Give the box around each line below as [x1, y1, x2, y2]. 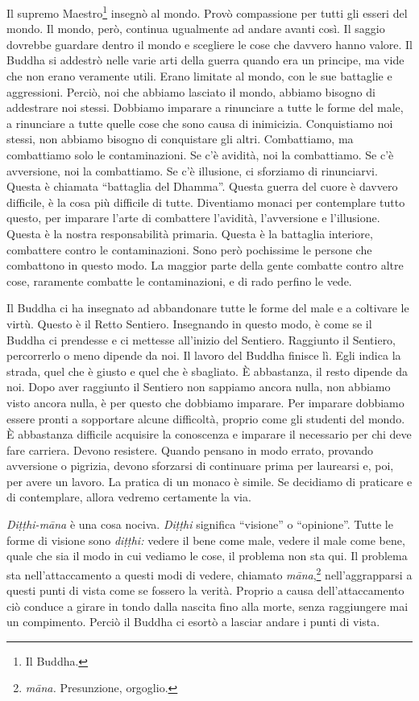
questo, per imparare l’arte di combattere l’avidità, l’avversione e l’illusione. [6, 209, 380, 226]
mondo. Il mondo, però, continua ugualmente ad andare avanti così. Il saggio [6, 20, 385, 37]
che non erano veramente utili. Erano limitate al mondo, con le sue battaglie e [6, 68, 392, 85]
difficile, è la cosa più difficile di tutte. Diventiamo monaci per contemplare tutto [6, 193, 405, 210]
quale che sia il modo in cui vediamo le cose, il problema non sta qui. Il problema [6, 547, 408, 564]
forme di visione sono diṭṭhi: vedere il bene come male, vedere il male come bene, [6, 531, 405, 548]
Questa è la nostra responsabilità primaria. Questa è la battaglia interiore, [6, 225, 373, 241]
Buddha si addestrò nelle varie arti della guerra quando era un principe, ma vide [6, 52, 404, 68]
